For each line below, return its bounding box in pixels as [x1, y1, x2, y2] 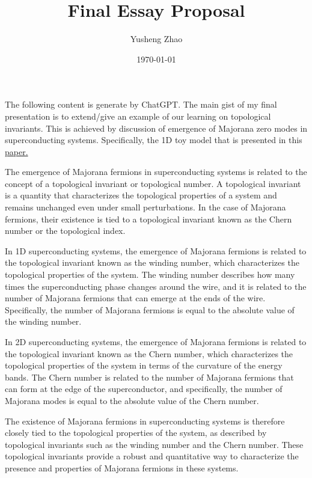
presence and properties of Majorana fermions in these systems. [5, 461, 239, 474]
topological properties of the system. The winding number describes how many [5, 268, 295, 281]
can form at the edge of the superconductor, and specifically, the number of [5, 382, 283, 395]
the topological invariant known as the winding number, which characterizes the [5, 256, 299, 269]
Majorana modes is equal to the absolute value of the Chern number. [5, 394, 259, 406]
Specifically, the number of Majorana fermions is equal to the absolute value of [5, 303, 295, 316]
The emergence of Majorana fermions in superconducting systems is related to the [5, 165, 307, 178]
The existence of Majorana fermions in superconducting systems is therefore [5, 414, 285, 427]
